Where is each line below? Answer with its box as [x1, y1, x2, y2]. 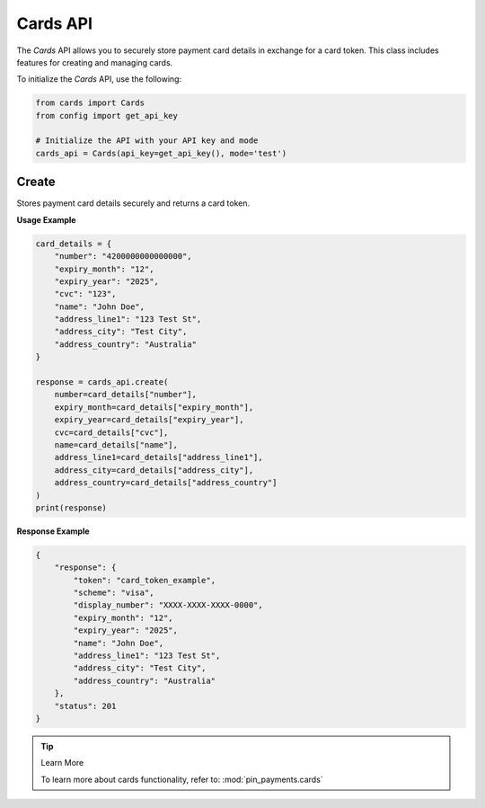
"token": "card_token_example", [73, 575, 216, 585]
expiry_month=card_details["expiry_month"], [54, 402, 254, 413]
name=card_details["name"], [54, 440, 179, 449]
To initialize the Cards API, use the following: [16, 74, 182, 84]
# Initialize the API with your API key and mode [35, 136, 259, 146]
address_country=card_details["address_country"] [54, 477, 278, 488]
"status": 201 [54, 701, 117, 711]
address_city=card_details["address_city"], [54, 465, 254, 475]
